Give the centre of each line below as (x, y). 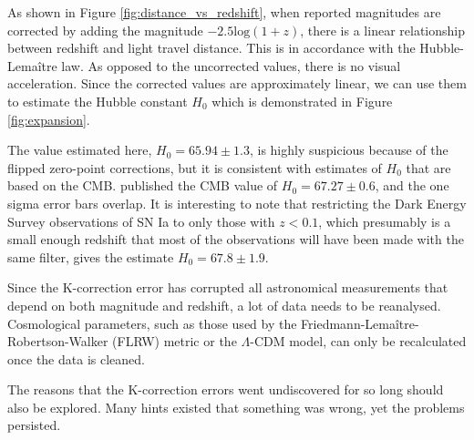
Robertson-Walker (58, 341)
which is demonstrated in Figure (302, 101)
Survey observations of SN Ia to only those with (141, 221)
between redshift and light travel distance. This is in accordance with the (211, 48)
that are (428, 167)
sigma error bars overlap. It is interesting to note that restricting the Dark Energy (237, 203)
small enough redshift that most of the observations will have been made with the (236, 239)
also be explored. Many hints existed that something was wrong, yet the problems (236, 407)
